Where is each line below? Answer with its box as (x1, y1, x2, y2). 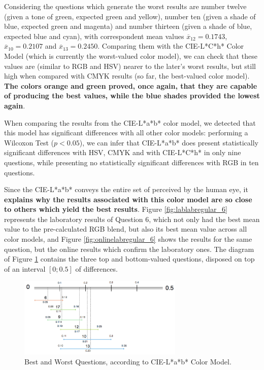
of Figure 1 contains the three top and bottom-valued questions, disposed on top (4, 253, 255, 264)
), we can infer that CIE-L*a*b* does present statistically (79, 137, 258, 147)
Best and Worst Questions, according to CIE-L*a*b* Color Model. (24, 356, 232, 366)
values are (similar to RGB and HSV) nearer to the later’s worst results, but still (4, 60, 256, 71)
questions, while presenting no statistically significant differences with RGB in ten (4, 157, 259, 167)
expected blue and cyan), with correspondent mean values (4, 30, 184, 41)
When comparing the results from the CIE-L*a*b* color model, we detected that (4, 117, 256, 128)
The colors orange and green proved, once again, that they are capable (4, 80, 257, 91)
